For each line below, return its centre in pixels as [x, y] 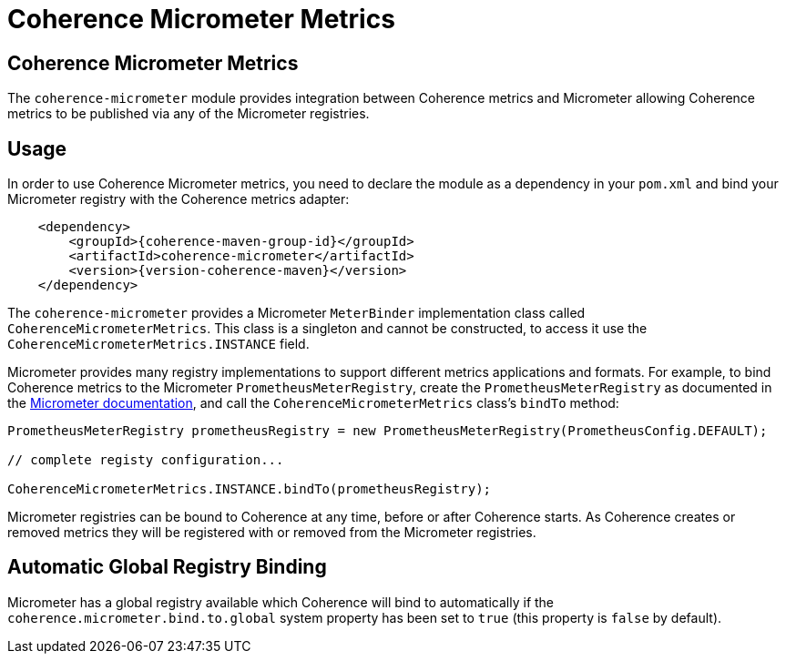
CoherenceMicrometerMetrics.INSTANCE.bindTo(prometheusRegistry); [250, 489]
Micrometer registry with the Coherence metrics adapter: [179, 199]
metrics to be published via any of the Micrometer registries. [189, 114]
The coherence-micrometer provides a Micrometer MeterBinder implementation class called [296, 313]
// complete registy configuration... [146, 460]
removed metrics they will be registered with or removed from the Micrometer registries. [272, 533]
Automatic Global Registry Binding [167, 567]
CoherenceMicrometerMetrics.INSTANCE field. [158, 344]
